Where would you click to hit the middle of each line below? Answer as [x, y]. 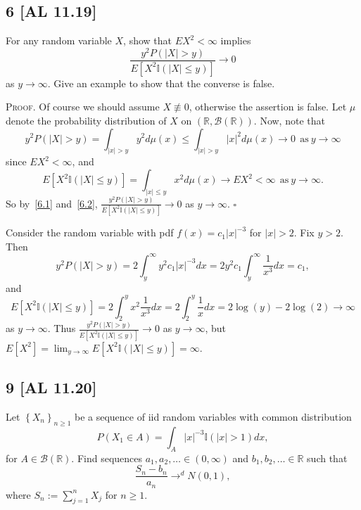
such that [327, 458]
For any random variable [59, 40]
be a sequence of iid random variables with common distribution [213, 416]
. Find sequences [107, 458]
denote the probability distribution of [86, 120]
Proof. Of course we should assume [83, 107]
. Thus [62, 328]
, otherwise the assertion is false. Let [268, 107]
